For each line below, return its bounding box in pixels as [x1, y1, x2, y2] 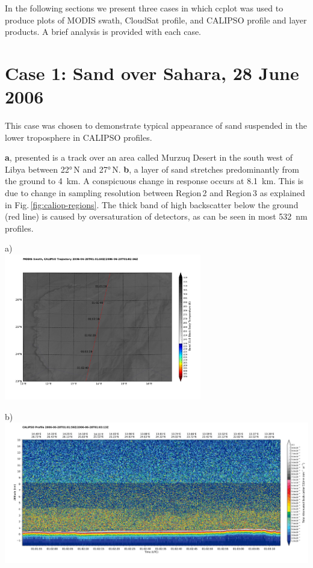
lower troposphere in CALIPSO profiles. [5, 131, 152, 143]
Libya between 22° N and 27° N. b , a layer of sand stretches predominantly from [5, 162, 300, 175]
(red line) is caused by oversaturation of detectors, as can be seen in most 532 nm [5, 210, 308, 223]
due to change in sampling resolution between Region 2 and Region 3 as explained [5, 187, 305, 199]
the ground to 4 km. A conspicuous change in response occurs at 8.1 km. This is [5, 174, 304, 187]
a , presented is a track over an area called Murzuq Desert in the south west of [5, 151, 293, 164]
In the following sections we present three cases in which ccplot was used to [5, 2, 284, 14]
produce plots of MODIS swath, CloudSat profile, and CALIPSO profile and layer [5, 13, 307, 26]
